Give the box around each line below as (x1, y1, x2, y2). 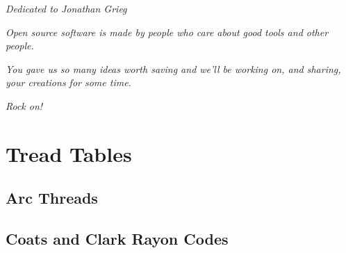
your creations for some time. (6, 75, 131, 90)
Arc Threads (6, 187, 98, 209)
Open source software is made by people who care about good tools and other (6, 24, 329, 39)
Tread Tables (6, 139, 132, 168)
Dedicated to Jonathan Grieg (6, 1, 127, 15)
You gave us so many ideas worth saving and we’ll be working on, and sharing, (6, 61, 341, 76)
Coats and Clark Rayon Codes (6, 228, 229, 250)
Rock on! (6, 98, 43, 113)
